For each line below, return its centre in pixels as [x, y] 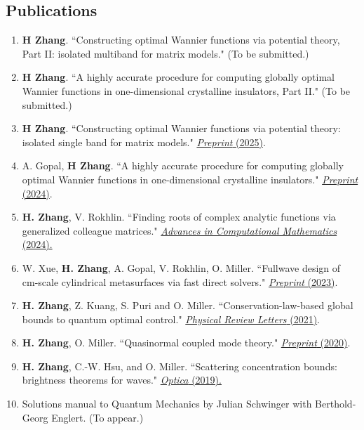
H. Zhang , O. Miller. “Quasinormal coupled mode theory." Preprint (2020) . [186, 343]
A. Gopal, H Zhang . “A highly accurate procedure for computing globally [183, 165]
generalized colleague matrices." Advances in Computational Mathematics [180, 230]
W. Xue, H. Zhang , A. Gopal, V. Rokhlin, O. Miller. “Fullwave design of [181, 267]
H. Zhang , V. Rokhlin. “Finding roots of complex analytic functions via [179, 217]
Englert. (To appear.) [97, 417]
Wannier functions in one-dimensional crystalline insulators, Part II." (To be [186, 90]
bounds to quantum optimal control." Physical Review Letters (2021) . [171, 319]
